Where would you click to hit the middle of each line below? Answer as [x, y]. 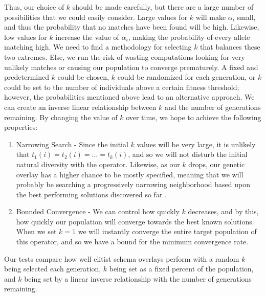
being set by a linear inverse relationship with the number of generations [138, 278]
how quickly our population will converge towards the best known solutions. [135, 221]
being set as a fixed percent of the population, [181, 269]
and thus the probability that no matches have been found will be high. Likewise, [132, 27]
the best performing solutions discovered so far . [91, 194]
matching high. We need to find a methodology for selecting [98, 47]
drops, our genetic [217, 164]
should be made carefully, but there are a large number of [163, 7]
